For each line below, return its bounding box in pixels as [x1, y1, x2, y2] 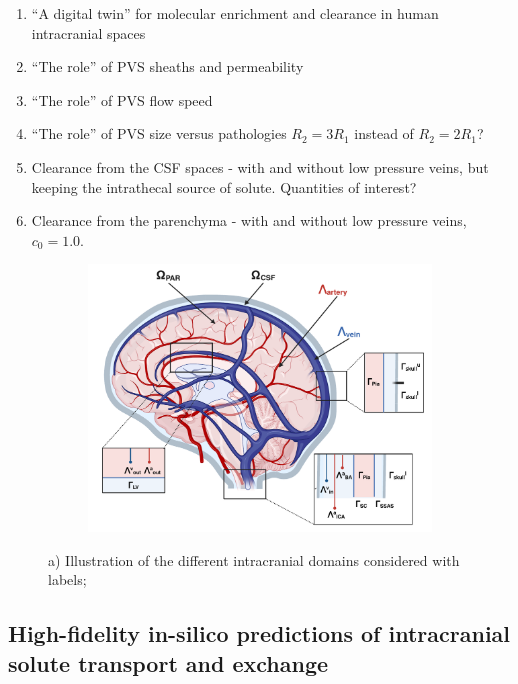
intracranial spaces [31, 22, 146, 43]
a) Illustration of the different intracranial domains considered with [48, 549, 460, 570]
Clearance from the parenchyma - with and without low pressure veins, [31, 210, 467, 231]
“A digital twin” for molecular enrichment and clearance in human [31, 3, 439, 23]
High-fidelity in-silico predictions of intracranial [8, 618, 511, 649]
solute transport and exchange [8, 647, 329, 678]
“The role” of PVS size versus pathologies [31, 123, 287, 144]
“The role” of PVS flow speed [31, 89, 213, 110]
